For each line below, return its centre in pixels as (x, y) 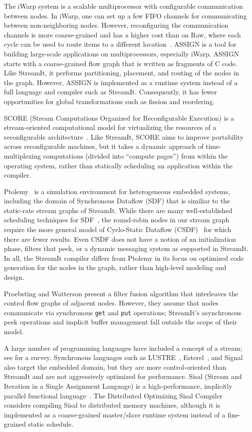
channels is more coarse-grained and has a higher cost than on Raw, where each (122, 34)
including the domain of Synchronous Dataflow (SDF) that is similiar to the (117, 201)
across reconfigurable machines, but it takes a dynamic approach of (104, 146)
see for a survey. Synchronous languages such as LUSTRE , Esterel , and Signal (123, 357)
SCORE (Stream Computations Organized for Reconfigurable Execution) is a (119, 117)
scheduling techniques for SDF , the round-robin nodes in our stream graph (117, 220)
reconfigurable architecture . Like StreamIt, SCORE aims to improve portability (124, 136)
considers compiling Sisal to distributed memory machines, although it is (112, 405)
